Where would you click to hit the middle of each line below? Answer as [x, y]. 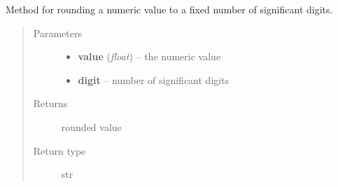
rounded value [91, 126]
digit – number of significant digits [154, 79]
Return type [59, 150]
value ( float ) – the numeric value [149, 56]
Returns [50, 103]
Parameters [57, 33]
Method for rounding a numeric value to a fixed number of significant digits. [169, 9]
